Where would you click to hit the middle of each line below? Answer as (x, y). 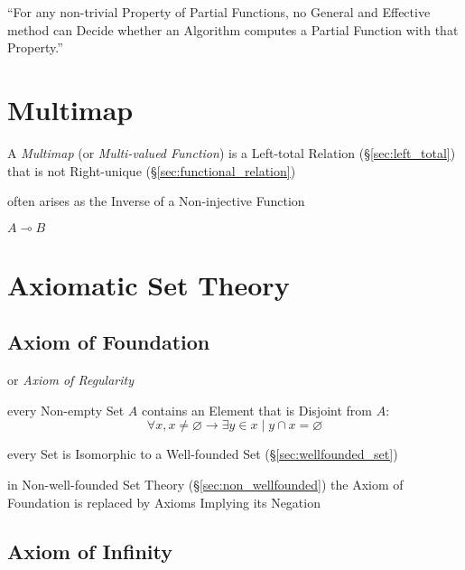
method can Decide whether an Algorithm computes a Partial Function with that (233, 29)
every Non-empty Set (66, 410)
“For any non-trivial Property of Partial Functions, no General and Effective (219, 12)
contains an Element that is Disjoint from (256, 410)
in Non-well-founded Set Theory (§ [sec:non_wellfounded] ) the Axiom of (205, 485)
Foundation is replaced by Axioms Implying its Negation (164, 502)
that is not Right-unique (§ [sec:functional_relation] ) (152, 170)
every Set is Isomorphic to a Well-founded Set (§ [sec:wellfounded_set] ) (203, 454)
